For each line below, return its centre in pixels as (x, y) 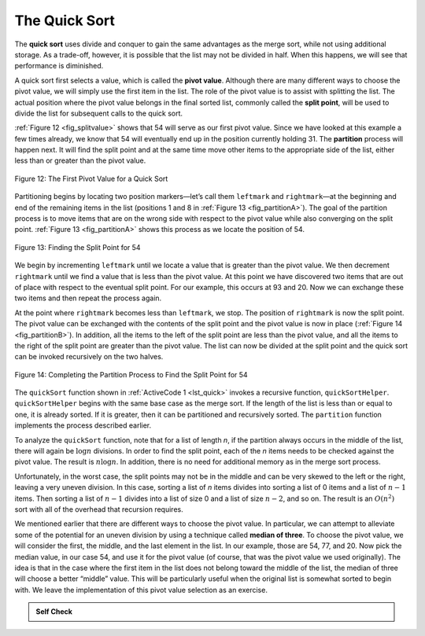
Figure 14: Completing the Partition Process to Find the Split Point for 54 (131, 374)
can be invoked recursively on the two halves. (89, 357)
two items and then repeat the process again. (88, 298)
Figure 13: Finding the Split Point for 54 (78, 247)
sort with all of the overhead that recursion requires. (99, 509)
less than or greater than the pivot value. (80, 160)
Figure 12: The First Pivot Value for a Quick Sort (91, 178)
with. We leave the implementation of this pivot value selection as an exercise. (141, 590)
